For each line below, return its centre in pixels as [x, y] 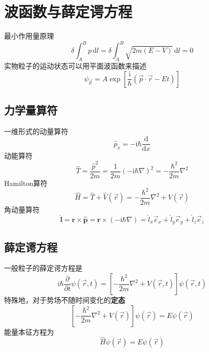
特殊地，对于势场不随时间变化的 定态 [65, 300]
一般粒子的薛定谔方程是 [43, 268]
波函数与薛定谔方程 [68, 11]
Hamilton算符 [26, 183]
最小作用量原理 [29, 36]
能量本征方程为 [29, 331]
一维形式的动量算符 [36, 131]
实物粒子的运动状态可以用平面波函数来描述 [75, 66]
